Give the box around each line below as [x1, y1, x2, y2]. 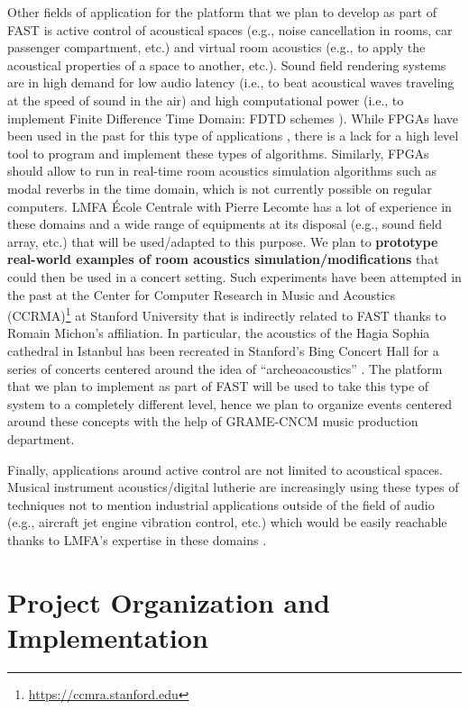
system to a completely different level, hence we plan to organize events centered [7, 394, 452, 413]
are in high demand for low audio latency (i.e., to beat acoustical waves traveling [7, 73, 455, 92]
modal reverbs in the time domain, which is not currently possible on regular [7, 178, 432, 197]
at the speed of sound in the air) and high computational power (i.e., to [7, 90, 404, 109]
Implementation [7, 618, 208, 655]
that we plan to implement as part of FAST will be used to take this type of [7, 377, 429, 396]
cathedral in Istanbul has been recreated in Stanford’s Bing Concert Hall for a [7, 341, 439, 360]
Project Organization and [7, 583, 331, 620]
